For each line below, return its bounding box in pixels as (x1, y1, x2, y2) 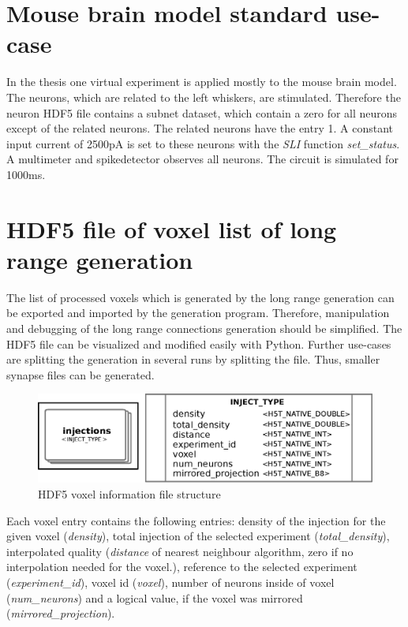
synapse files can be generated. (6, 366, 155, 383)
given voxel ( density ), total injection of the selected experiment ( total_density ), (6, 528, 390, 544)
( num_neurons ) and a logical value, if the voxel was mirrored (6, 589, 303, 606)
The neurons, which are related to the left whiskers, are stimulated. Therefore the (6, 88, 401, 105)
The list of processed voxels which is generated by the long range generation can (6, 289, 395, 305)
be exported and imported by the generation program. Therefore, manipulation (6, 304, 390, 321)
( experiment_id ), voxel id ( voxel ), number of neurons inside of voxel (6, 573, 335, 590)
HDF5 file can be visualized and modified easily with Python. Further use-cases (6, 335, 391, 352)
